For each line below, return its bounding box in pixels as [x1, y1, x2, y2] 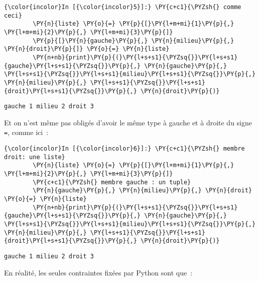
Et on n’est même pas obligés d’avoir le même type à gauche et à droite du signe [4, 117, 252, 127]
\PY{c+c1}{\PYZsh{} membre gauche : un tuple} [33, 178, 191, 186]
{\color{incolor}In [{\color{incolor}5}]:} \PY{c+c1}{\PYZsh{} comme [4, 4, 241, 11]
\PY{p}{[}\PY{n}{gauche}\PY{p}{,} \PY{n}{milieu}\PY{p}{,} [33, 37, 234, 44]
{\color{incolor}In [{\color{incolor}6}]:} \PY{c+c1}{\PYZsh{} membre [4, 145, 245, 153]
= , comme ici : [4, 127, 49, 137]
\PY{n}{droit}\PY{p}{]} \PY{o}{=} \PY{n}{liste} [4, 45, 170, 53]
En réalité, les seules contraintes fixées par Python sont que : [4, 267, 193, 277]
